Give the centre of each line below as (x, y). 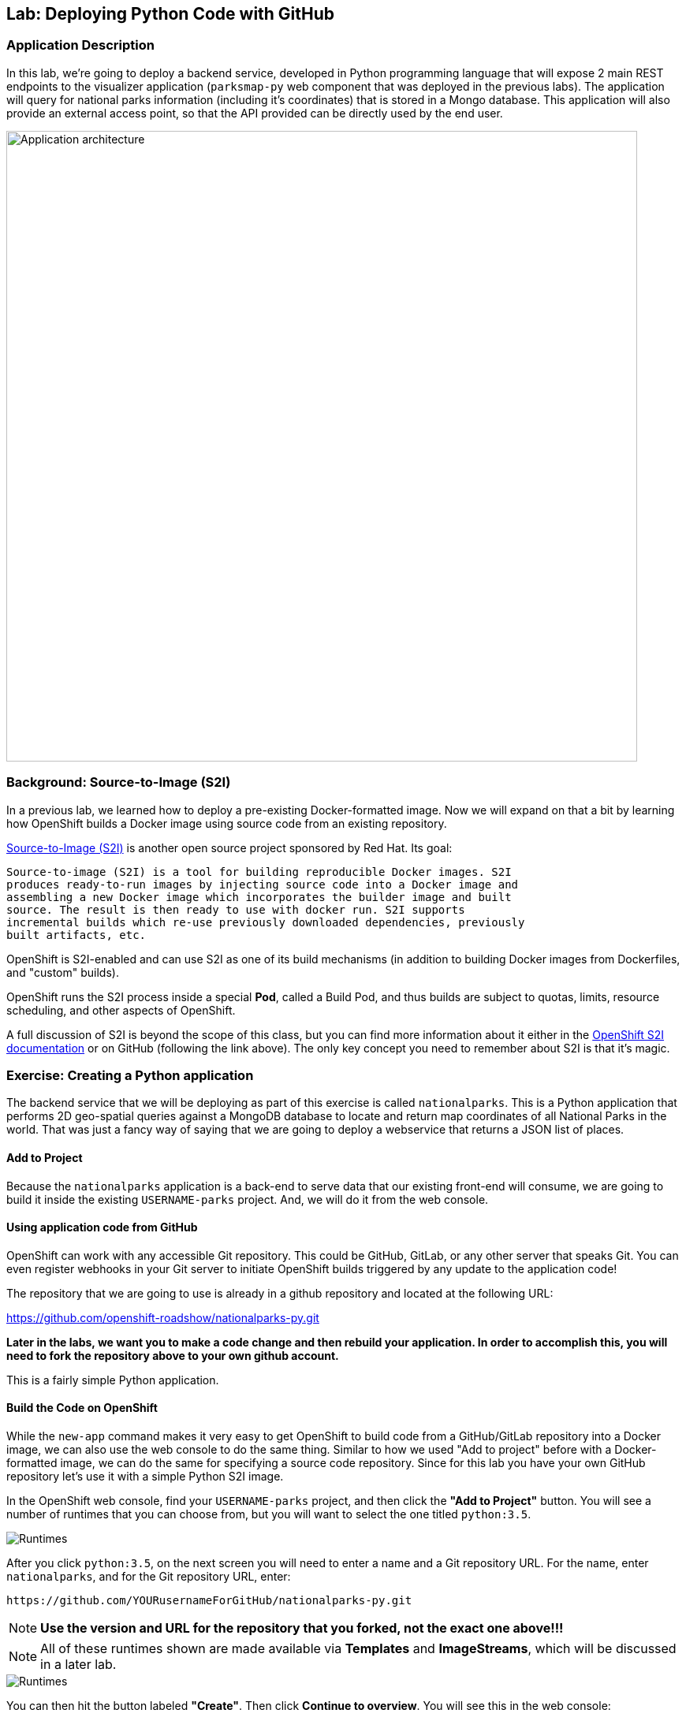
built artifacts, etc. (76, 935)
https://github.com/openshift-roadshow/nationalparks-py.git (163, 1317)
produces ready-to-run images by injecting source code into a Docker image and (263, 884)
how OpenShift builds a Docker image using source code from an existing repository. (227, 823)
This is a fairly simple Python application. (113, 1380)
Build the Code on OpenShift (82, 1408)
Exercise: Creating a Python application (130, 1075)
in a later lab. (78, 1664)
